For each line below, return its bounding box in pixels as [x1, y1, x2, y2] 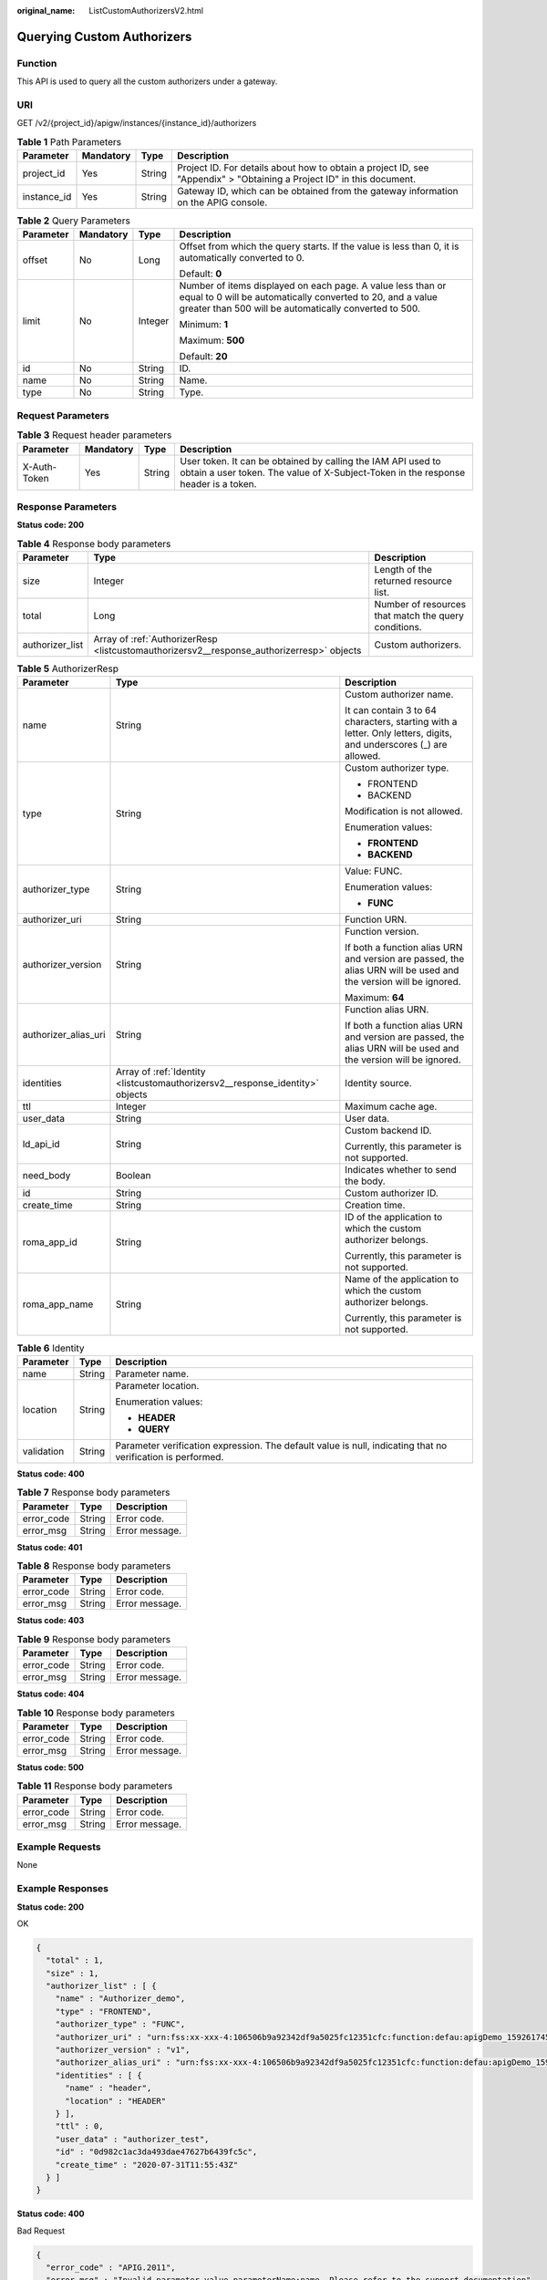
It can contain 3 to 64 [345, 704, 437, 717]
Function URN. [345, 913, 408, 926]
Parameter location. [115, 1379, 200, 1392]
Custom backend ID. [345, 1124, 432, 1137]
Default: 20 [179, 350, 228, 363]
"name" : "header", [65, 2083, 152, 2093]
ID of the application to [345, 1211, 443, 1224]
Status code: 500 [16, 1761, 85, 1773]
